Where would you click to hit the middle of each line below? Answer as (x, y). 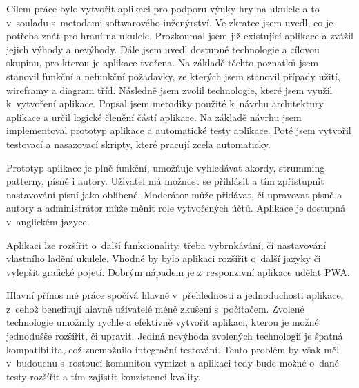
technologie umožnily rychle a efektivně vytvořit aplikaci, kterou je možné (163, 322)
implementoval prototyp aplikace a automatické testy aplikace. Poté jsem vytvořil (179, 130)
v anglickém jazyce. (48, 221)
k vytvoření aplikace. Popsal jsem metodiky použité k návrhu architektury (165, 103)
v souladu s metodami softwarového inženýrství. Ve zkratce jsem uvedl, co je (170, 22)
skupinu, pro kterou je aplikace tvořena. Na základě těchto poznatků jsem (163, 63)
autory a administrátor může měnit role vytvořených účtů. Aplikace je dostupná (176, 208)
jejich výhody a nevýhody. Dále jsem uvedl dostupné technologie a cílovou (163, 49)
